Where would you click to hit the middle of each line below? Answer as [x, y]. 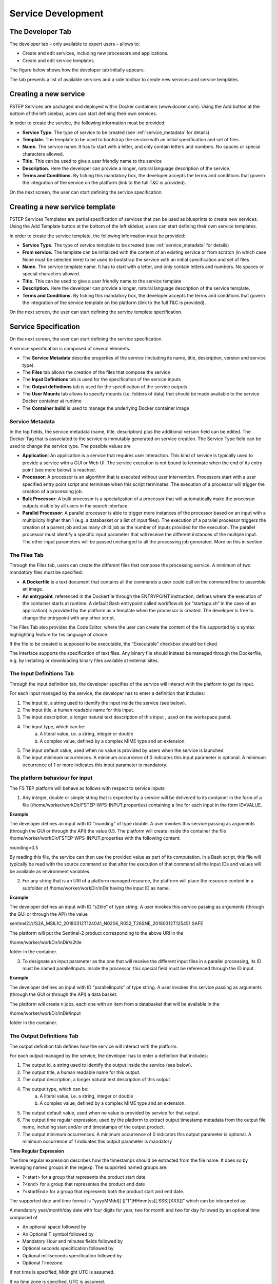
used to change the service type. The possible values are [70, 446]
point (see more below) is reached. [59, 469]
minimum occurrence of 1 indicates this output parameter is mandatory [97, 1141]
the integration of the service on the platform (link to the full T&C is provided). [104, 183]
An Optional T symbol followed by [58, 1234]
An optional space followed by [54, 1227]
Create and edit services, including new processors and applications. [95, 53]
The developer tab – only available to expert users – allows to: [75, 44]
